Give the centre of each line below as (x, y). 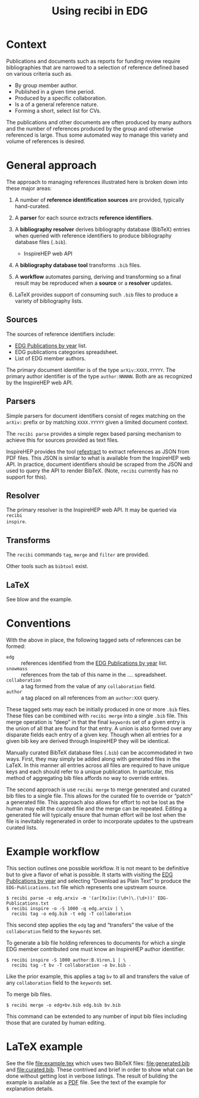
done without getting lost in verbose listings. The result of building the (92, 1076)
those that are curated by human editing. (56, 1022)
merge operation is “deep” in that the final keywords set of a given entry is (96, 722)
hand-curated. (32, 206)
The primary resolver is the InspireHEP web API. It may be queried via (91, 510)
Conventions (39, 623)
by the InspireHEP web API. (40, 383)
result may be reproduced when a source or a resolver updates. (94, 283)
